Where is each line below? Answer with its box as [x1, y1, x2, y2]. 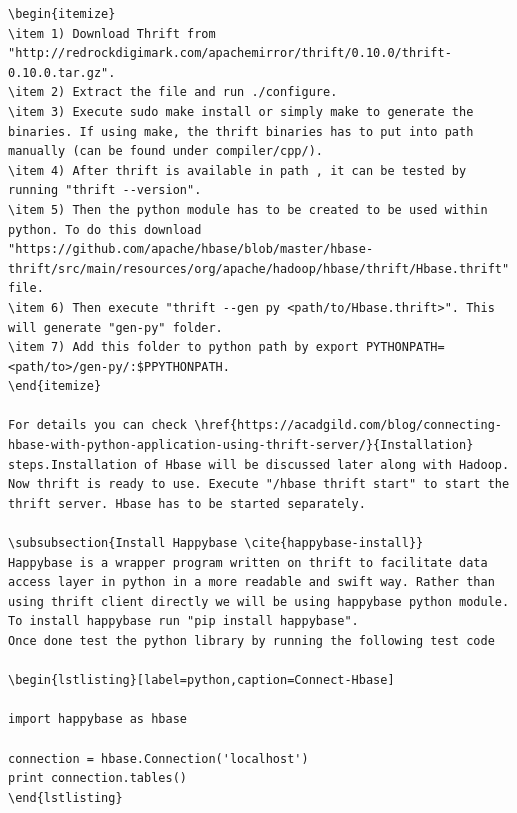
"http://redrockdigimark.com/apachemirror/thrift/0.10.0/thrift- [8, 46, 452, 61]
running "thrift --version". [8, 183, 202, 198]
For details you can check [8, 418, 187, 433]
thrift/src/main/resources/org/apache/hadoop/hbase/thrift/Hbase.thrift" [8, 261, 510, 276]
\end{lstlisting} [8, 790, 123, 805]
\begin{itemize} [8, 7, 116, 21]
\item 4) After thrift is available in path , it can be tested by [8, 163, 467, 178]
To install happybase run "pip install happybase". [8, 614, 359, 629]
